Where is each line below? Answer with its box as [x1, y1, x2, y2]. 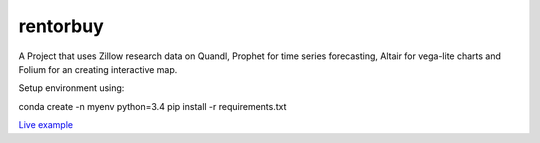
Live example [18, 119, 74, 131]
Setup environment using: [18, 82, 125, 94]
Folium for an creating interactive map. [18, 63, 178, 75]
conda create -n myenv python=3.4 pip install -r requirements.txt [18, 100, 287, 112]
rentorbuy [18, 15, 104, 37]
